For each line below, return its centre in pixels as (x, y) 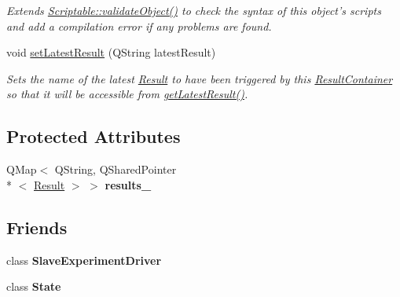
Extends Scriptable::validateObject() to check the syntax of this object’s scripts (194, 10)
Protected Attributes (94, 136)
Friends (37, 227)
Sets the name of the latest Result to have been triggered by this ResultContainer (200, 78)
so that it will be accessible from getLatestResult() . (127, 94)
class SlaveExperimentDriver (84, 260)
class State (34, 286)
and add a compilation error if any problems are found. (139, 26)
